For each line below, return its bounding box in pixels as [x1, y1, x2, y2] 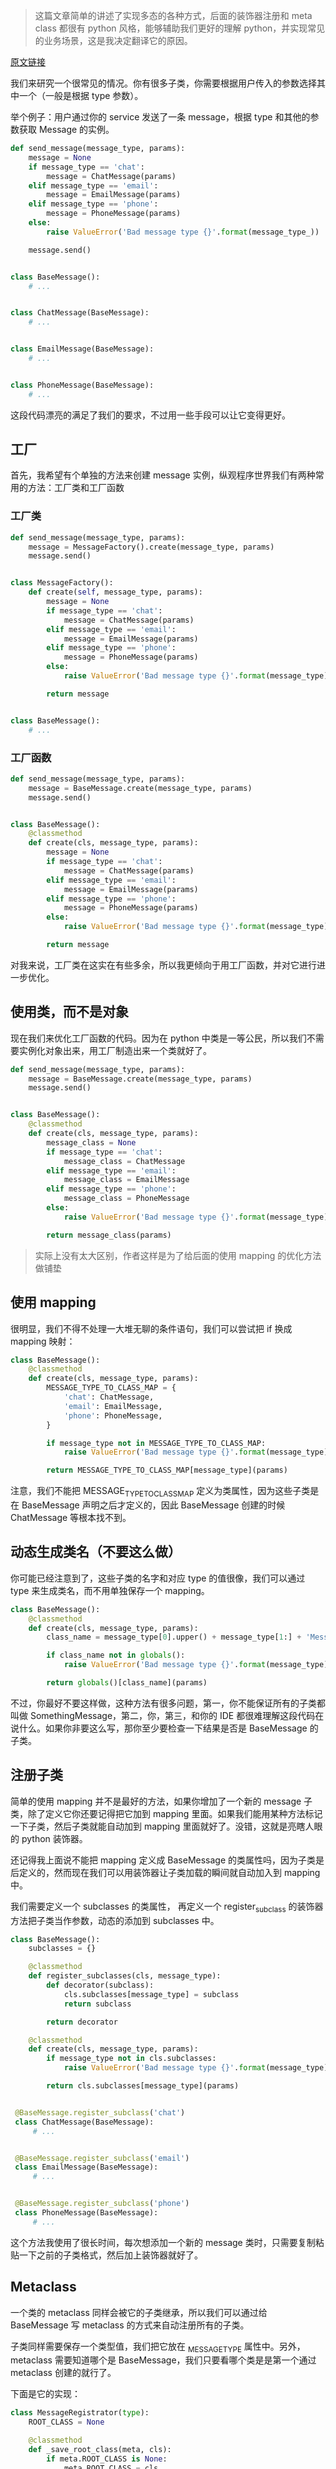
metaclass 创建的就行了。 [10, 2367, 117, 2379]
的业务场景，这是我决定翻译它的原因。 [34, 35, 193, 46]
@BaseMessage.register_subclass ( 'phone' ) [14, 2199, 190, 2209]
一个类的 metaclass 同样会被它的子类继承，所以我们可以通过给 [10, 2306, 268, 2318]
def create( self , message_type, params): [28, 587, 203, 598]
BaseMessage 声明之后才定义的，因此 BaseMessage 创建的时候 [21, 1499, 286, 1511]
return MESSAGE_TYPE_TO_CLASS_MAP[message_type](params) [46, 1465, 288, 1476]
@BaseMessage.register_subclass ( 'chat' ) [14, 2107, 186, 2118]
